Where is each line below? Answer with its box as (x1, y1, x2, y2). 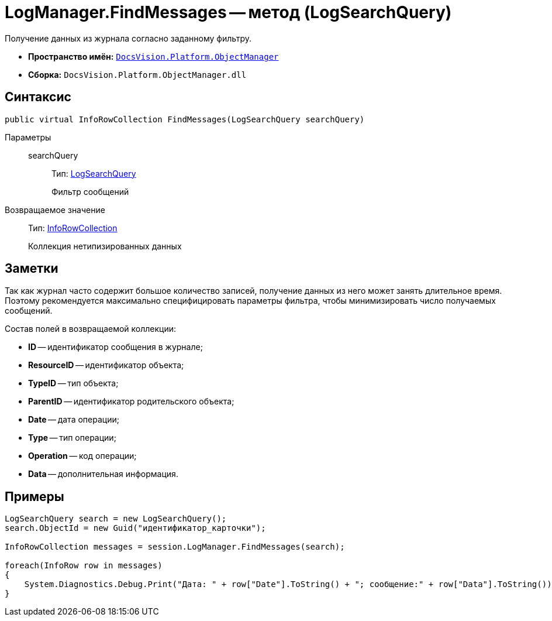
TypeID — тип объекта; (28, 378, 119, 389)
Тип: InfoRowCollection (28, 222, 118, 233)
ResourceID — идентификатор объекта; (28, 360, 184, 370)
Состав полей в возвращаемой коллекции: (5, 324, 177, 334)
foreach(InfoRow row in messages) (5, 561, 163, 571)
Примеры (5, 489, 64, 504)
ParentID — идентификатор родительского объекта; (28, 396, 234, 407)
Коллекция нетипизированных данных (28, 241, 182, 251)
